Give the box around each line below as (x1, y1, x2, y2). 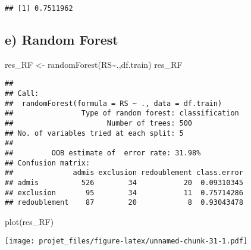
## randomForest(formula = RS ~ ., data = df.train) (5, 99, 222, 108)
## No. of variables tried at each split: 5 (5, 129, 184, 137)
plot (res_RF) (5, 215, 54, 227)
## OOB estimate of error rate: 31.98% (5, 149, 201, 158)
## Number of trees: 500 (5, 119, 192, 128)
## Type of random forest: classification (5, 109, 239, 118)
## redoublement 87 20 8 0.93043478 (5, 198, 243, 207)
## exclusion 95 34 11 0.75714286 (5, 188, 243, 197)
